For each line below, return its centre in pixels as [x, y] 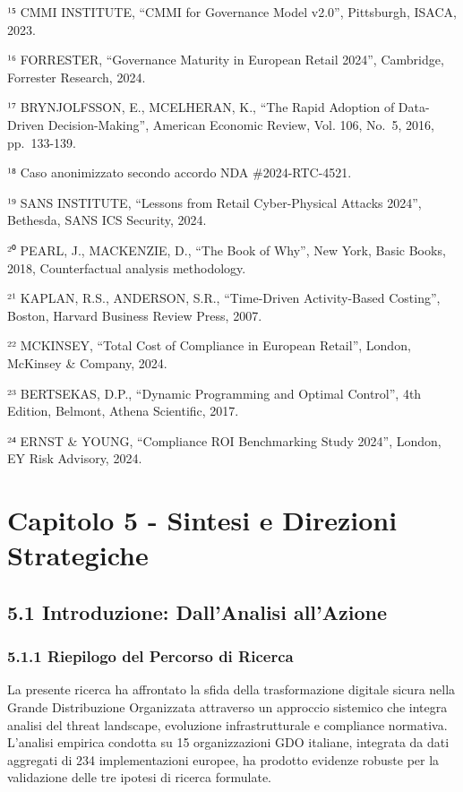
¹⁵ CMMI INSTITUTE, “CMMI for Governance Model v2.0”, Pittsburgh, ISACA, [232, 12]
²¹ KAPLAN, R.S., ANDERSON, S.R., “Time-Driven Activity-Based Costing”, [224, 298]
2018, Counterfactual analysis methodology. [127, 267]
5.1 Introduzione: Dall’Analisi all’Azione [197, 611]
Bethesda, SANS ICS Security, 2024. [107, 220]
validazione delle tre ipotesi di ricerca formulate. [140, 777]
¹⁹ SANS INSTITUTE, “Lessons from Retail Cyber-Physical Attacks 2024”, [214, 202]
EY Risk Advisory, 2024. [75, 458]
